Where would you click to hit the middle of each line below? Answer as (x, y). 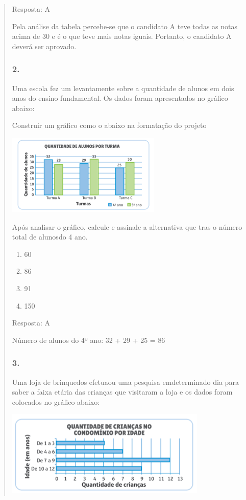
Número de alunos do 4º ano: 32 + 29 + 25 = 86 (89, 340)
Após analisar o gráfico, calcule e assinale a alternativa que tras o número (127, 226)
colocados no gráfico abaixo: (56, 401)
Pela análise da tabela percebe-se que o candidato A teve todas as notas (125, 26)
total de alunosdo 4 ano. (50, 237)
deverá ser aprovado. (44, 46)
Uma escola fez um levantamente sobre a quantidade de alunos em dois (123, 88)
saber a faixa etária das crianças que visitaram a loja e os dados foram (122, 392)
